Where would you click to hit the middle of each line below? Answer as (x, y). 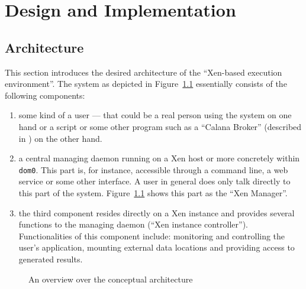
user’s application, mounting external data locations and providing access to (157, 247)
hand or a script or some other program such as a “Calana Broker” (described (160, 126)
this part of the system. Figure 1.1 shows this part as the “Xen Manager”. (153, 192)
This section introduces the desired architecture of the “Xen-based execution (144, 72)
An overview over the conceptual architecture (111, 279)
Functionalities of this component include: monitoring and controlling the (152, 236)
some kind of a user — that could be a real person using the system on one (155, 115)
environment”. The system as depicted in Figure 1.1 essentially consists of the (146, 84)
